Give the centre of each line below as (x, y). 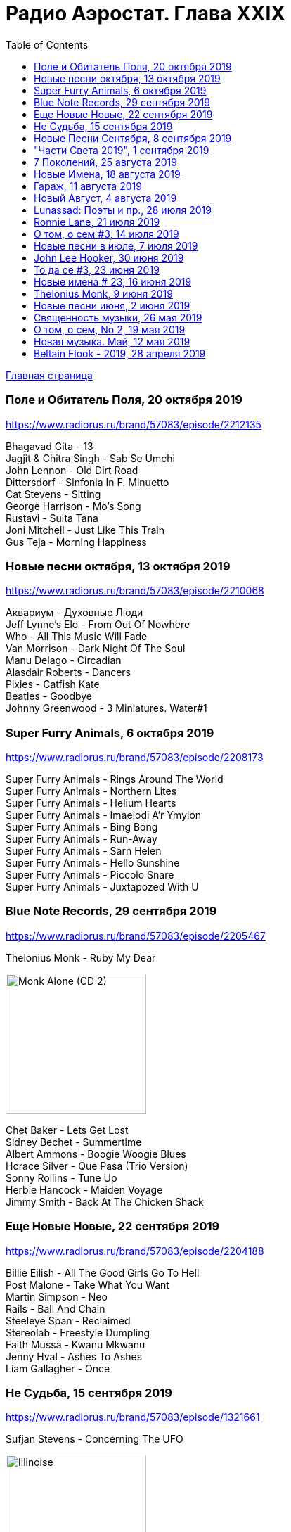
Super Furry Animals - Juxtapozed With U (102, 887)
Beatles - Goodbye (49, 696)
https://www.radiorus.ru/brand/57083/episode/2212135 (134, 424)
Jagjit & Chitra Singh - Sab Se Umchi (90, 458)
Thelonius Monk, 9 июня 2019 (103, 293)
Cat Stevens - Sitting (53, 494)
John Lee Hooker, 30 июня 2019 (109, 257)
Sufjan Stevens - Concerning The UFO (95, 1439)
